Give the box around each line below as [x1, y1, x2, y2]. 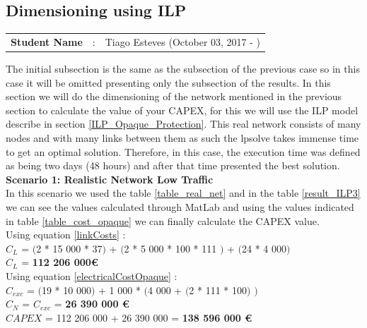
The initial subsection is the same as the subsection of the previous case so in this [6, 61, 360, 76]
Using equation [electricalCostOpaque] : [6, 268, 177, 283]
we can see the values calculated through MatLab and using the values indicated [6, 199, 354, 214]
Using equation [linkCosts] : [6, 227, 126, 242]
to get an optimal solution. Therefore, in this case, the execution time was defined [6, 144, 361, 159]
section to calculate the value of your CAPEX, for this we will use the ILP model [6, 102, 359, 117]
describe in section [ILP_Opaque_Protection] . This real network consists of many [6, 116, 361, 131]
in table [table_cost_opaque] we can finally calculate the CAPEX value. [6, 213, 320, 228]
